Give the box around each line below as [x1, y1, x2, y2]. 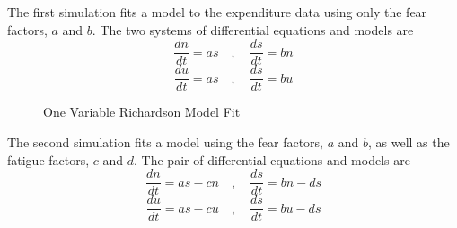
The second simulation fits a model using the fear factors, [7, 132, 324, 151]
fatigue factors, [7, 150, 90, 169]
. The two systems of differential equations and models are [92, 20, 414, 39]
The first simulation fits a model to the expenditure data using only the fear [7, 3, 427, 21]
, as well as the [368, 132, 450, 151]
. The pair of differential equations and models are [134, 150, 410, 169]
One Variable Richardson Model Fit [43, 102, 241, 121]
